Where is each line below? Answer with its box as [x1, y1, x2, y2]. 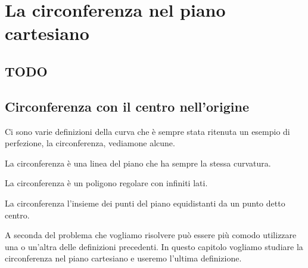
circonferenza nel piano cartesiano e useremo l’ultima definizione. [5, 252, 242, 264]
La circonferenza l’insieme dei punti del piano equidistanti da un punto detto [5, 196, 285, 209]
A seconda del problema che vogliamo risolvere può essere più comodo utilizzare [5, 229, 297, 241]
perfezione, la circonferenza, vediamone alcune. [5, 137, 175, 149]
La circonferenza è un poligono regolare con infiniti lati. [5, 177, 208, 189]
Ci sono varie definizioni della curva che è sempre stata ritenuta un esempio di [5, 125, 290, 137]
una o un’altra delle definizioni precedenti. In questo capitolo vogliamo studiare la [5, 240, 303, 252]
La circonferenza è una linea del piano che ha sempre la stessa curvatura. [5, 156, 271, 169]
